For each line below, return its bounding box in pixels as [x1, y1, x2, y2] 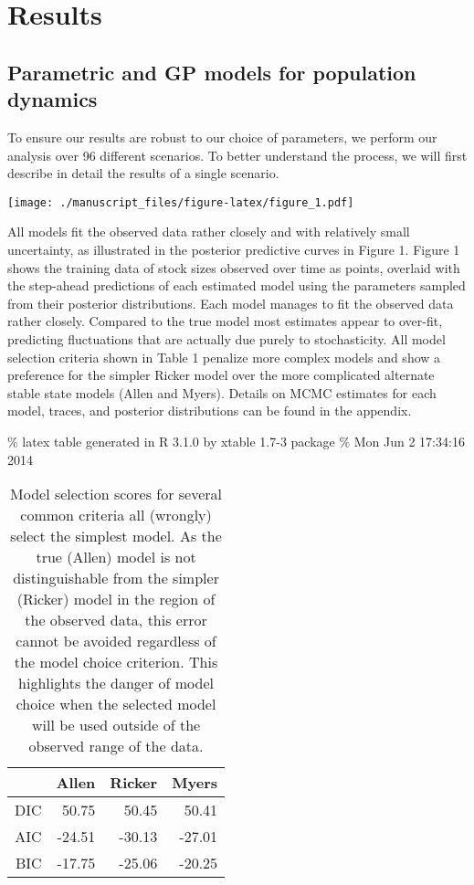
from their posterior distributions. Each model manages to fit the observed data [7, 293, 454, 312]
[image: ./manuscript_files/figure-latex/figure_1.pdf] [7, 195, 354, 209]
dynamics [7, 85, 98, 113]
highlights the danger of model [18, 672, 215, 694]
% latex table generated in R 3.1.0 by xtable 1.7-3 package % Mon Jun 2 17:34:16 [7, 431, 465, 450]
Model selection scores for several [10, 483, 223, 505]
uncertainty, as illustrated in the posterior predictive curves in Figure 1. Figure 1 [7, 240, 460, 258]
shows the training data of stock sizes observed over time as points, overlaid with [7, 258, 460, 277]
